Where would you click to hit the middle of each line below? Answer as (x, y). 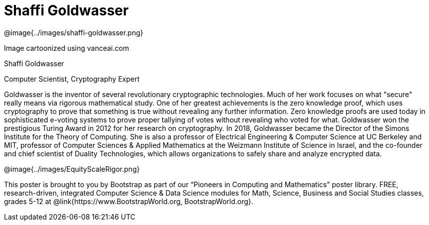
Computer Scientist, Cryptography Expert (72, 79)
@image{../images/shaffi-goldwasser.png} (74, 32)
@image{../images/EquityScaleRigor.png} (72, 169)
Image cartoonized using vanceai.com (67, 48)
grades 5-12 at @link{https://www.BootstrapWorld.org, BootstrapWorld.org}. (129, 201)
